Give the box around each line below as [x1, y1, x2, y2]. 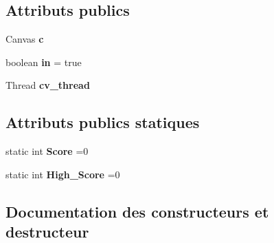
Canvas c [5, 32, 44, 46]
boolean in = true [5, 54, 82, 69]
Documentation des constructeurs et [5, 200, 269, 222]
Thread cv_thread [5, 78, 90, 92]
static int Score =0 [5, 144, 89, 158]
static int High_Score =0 [5, 167, 120, 181]
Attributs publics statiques [5, 112, 200, 133]
